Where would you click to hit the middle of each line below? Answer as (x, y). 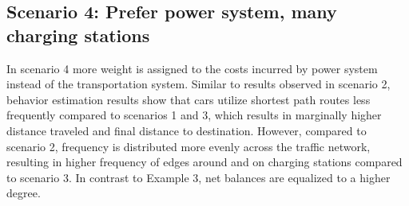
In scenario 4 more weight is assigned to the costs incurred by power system (192, 68)
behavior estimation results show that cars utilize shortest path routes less (189, 99)
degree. (24, 193)
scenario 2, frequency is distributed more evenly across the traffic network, (189, 146)
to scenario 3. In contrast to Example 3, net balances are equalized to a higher (199, 177)
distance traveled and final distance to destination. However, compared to (187, 130)
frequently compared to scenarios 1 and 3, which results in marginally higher (194, 115)
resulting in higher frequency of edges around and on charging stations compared (204, 162)
